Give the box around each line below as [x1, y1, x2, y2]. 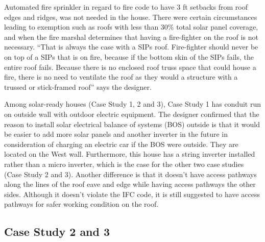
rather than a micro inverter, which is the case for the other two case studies [4, 158, 244, 169]
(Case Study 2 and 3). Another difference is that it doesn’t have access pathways [4, 168, 257, 179]
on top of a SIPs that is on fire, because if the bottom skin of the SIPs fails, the [4, 51, 254, 62]
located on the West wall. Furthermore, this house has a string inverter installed [4, 149, 255, 159]
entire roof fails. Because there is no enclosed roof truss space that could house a [4, 61, 256, 72]
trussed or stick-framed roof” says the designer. [4, 81, 152, 92]
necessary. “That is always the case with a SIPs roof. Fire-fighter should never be [4, 41, 258, 52]
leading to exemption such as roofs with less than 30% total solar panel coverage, [4, 21, 258, 32]
